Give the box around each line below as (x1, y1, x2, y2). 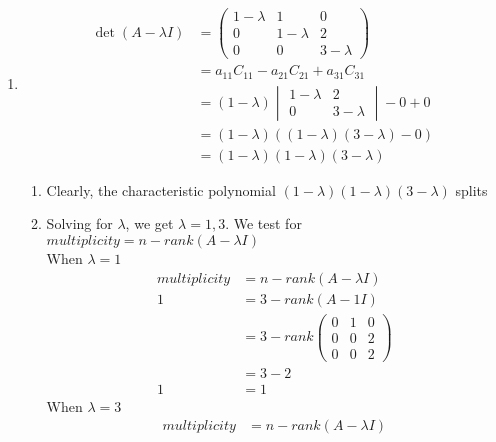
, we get (125, 213, 174, 234)
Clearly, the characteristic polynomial (46, 179, 276, 200)
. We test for (225, 213, 302, 234)
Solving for (46, 213, 113, 234)
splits (455, 179, 488, 200)
